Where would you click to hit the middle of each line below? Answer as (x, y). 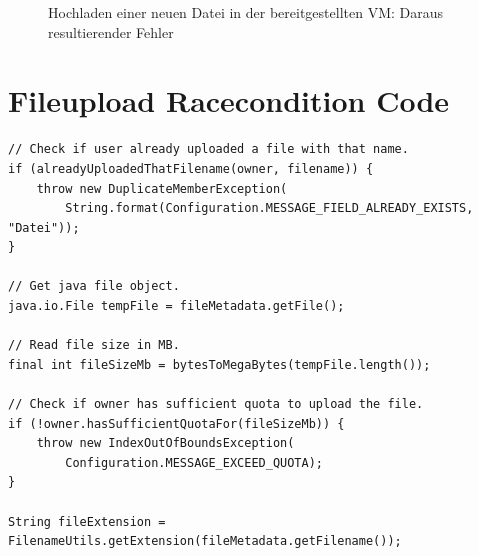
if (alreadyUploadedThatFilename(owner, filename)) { (191, 168)
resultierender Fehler (111, 31)
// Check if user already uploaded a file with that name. (208, 149)
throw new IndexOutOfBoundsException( (165, 443)
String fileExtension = (87, 521)
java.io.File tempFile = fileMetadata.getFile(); (176, 306)
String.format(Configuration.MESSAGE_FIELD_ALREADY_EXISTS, (269, 208)
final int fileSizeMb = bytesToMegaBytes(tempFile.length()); (219, 364)
